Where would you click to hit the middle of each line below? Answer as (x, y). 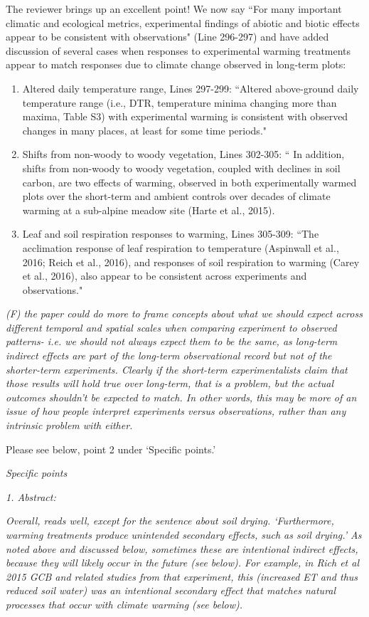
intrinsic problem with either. (69, 425)
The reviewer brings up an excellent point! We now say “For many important (174, 9)
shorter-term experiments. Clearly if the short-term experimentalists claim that (177, 369)
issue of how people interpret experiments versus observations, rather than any (176, 411)
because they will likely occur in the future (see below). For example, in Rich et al (182, 563)
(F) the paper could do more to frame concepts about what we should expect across (184, 313)
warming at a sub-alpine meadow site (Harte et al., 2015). (149, 210)
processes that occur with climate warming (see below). (124, 604)
